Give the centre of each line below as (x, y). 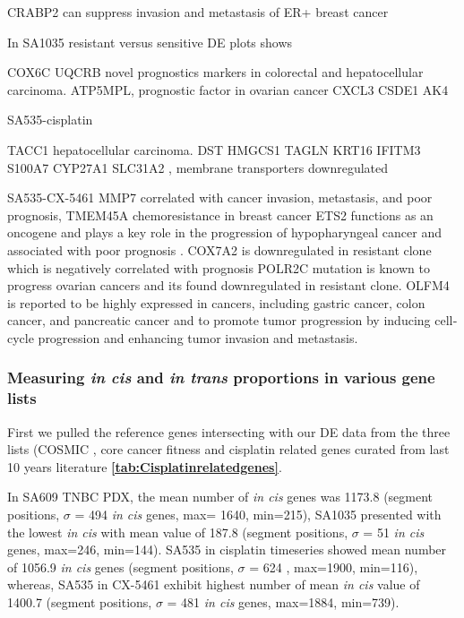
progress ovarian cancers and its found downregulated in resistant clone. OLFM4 (228, 285)
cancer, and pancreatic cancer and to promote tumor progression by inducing (219, 320)
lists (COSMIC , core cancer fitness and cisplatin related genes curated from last (228, 449)
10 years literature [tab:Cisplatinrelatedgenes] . (145, 466)
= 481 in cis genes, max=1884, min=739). (283, 601)
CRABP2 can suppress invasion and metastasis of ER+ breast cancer (198, 12)
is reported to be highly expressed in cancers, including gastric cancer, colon (216, 302)
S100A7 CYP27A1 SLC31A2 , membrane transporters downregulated (198, 167)
